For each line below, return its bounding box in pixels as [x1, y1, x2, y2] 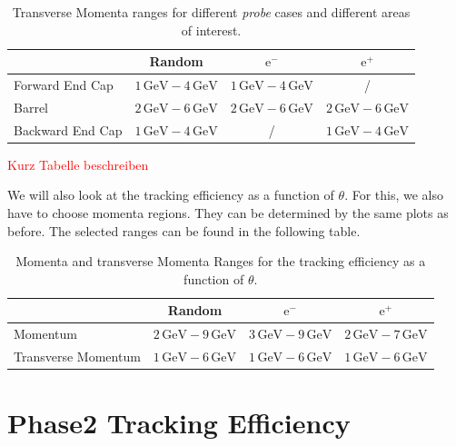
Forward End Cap [14, 75, 114, 94]
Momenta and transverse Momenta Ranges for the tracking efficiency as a [15, 252, 426, 271]
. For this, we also [344, 185, 444, 204]
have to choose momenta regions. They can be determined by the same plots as [7, 203, 449, 222]
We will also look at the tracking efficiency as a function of [7, 185, 334, 204]
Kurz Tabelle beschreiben [7, 154, 149, 173]
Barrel [14, 97, 48, 116]
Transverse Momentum [14, 347, 141, 366]
